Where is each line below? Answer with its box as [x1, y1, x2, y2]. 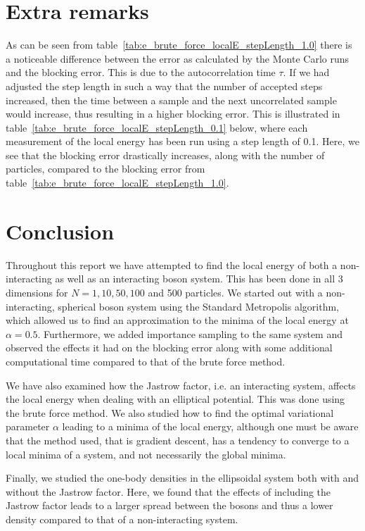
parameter [6, 419, 50, 434]
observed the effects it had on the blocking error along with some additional [6, 340, 333, 355]
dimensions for [6, 285, 68, 299]
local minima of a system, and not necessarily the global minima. [6, 446, 286, 461]
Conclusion [6, 216, 115, 245]
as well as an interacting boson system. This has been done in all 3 [55, 271, 343, 286]
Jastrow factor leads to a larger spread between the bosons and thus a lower [6, 498, 333, 513]
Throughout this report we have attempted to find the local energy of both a [6, 257, 338, 272]
